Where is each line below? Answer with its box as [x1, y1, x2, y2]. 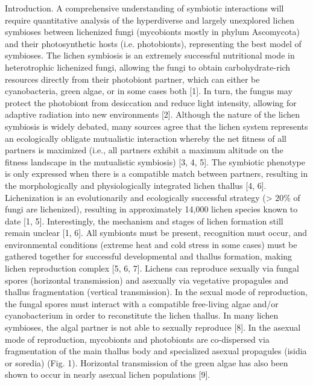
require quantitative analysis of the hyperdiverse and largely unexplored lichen [5, 13, 295, 26]
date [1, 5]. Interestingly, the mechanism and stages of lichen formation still [5, 214, 283, 227]
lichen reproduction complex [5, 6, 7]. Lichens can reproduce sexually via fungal [5, 262, 299, 275]
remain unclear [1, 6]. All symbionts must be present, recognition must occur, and [5, 226, 308, 239]
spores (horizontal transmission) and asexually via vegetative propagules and [5, 273, 289, 286]
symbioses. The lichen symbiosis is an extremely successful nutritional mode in [5, 49, 295, 62]
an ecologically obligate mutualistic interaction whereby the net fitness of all [5, 132, 286, 144]
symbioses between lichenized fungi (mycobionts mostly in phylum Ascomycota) [5, 25, 300, 38]
